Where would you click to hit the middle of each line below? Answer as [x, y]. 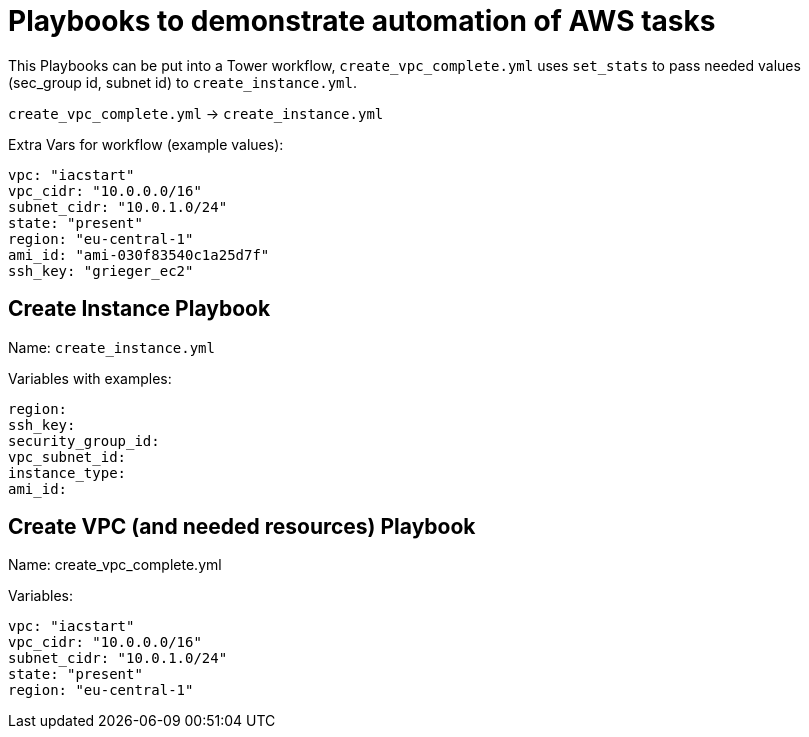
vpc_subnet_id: [67, 456]
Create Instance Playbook [139, 309]
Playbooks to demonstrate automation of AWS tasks [362, 21]
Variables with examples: [90, 378]
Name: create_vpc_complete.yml [115, 565]
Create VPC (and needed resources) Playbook [242, 527]
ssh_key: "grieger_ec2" [101, 270]
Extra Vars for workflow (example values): [146, 144]
